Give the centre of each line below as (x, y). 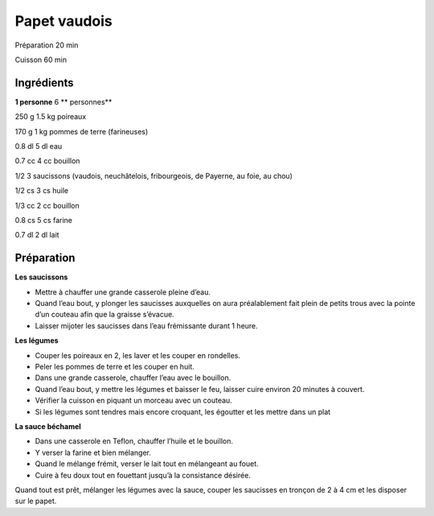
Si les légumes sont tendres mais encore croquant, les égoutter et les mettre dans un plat (183, 411)
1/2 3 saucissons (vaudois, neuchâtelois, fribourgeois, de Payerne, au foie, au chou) (154, 175)
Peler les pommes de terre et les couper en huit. (115, 367)
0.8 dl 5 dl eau (39, 147)
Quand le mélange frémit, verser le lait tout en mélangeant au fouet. (147, 464)
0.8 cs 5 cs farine (43, 220)
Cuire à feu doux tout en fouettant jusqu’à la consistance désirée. (143, 475)
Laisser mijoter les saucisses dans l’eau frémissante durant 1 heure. (147, 325)
